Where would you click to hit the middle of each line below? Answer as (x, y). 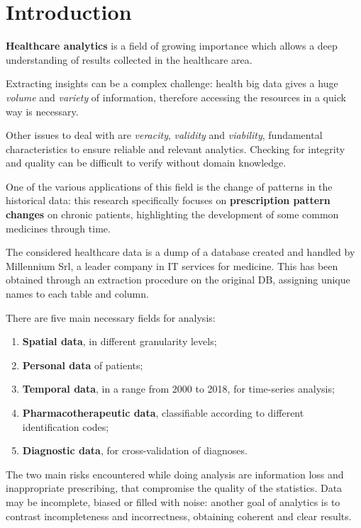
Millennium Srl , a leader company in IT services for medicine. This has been (172, 265)
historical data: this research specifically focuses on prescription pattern (168, 200)
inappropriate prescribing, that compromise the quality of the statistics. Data (174, 488)
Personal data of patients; (83, 365)
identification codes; (66, 426)
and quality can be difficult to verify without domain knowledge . (146, 163)
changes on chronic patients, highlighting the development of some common (172, 214)
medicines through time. (58, 228)
